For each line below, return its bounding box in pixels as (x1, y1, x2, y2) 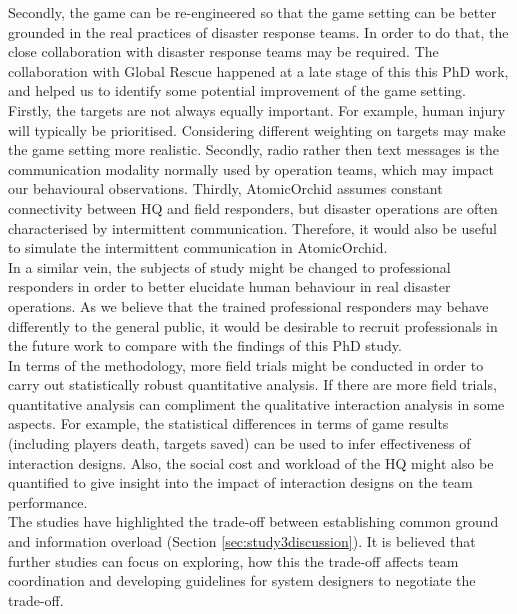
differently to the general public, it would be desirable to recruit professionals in (8, 315, 498, 336)
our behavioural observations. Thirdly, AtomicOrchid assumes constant (8, 178, 443, 199)
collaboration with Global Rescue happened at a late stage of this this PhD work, (8, 60, 509, 81)
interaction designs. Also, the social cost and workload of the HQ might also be (8, 452, 494, 473)
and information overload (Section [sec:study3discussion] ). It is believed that (8, 531, 476, 552)
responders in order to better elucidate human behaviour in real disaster (8, 276, 451, 297)
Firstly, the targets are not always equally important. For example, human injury (8, 99, 506, 120)
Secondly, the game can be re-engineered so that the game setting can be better (8, 2, 497, 22)
